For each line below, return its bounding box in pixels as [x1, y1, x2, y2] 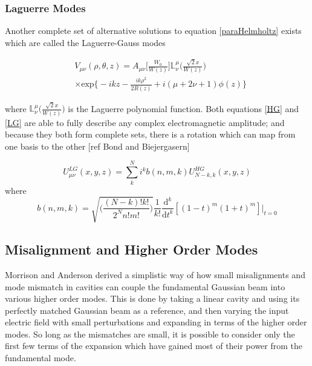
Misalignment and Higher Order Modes [5, 240, 258, 259]
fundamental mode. [5, 351, 76, 364]
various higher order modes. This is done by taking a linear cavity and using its [5, 292, 300, 305]
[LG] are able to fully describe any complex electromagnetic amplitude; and [5, 116, 285, 128]
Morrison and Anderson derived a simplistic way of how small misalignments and [5, 268, 305, 281]
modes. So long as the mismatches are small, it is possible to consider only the [5, 327, 295, 340]
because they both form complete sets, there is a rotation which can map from [5, 128, 296, 141]
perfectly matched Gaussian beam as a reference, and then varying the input [5, 304, 289, 316]
